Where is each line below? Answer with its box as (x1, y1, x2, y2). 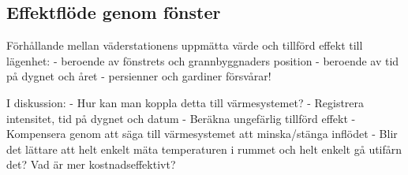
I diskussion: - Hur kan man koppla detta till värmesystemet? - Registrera (6, 94, 365, 110)
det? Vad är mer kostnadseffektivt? (6, 156, 176, 173)
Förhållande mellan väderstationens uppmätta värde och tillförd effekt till (6, 37, 363, 54)
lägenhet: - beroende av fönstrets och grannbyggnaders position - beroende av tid (6, 52, 399, 69)
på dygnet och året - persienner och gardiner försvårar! (6, 68, 271, 84)
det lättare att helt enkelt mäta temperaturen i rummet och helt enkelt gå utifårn (6, 140, 402, 157)
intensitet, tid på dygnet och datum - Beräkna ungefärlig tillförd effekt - (6, 110, 356, 126)
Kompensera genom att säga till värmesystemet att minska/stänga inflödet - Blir (6, 125, 398, 142)
